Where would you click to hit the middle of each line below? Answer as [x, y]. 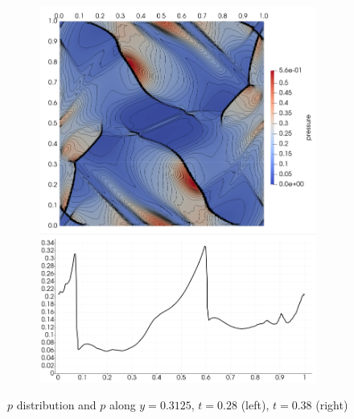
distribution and [56, 405]
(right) [332, 405]
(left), [255, 405]
